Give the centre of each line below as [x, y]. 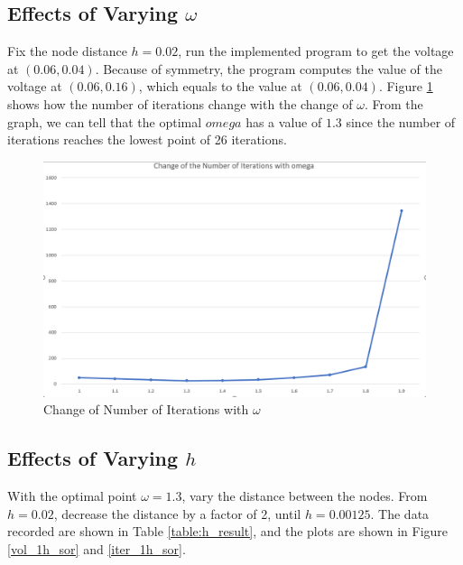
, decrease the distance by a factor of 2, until [177, 513]
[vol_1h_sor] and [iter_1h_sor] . [97, 548]
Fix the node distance [67, 51]
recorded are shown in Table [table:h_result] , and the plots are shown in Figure [228, 531]
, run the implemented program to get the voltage [316, 51]
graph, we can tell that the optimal [105, 121]
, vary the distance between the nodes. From [305, 496]
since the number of [401, 121]
